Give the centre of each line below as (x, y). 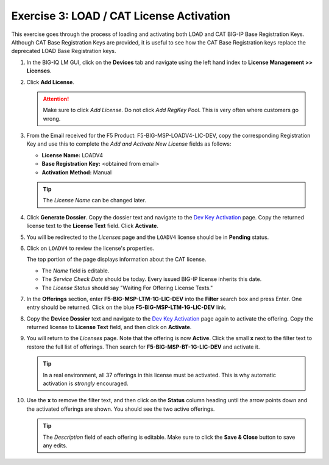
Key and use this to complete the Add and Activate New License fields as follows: (129, 144)
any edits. (55, 445)
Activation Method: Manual (77, 172)
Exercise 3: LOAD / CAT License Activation (121, 16)
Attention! (56, 99)
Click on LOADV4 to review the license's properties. (90, 248)
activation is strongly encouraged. (86, 383)
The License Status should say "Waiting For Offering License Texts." (127, 288)
